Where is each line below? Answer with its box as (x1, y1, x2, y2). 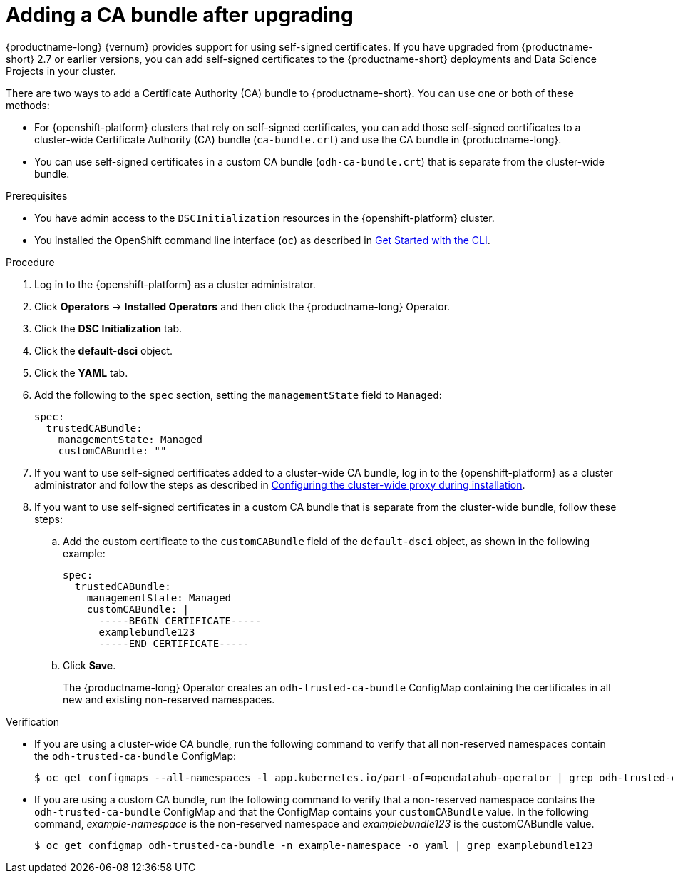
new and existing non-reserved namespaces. (63, 693, 275, 706)
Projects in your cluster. (6, 64, 116, 77)
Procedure (6, 255, 55, 268)
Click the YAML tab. (34, 366, 128, 379)
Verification (6, 715, 60, 728)
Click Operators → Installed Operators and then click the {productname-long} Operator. (34, 300, 451, 313)
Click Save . (63, 659, 116, 671)
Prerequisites (6, 189, 68, 202)
